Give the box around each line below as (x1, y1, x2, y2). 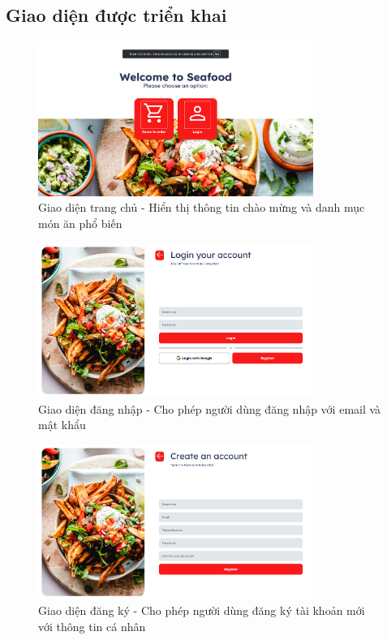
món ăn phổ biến (38, 215, 123, 232)
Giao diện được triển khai (6, 2, 227, 28)
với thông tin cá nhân (38, 617, 146, 634)
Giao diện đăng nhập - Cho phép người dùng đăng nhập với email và (38, 400, 381, 417)
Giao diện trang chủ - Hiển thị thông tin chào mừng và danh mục (38, 199, 365, 216)
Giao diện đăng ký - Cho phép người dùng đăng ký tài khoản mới (38, 602, 365, 619)
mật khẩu (38, 416, 86, 433)
